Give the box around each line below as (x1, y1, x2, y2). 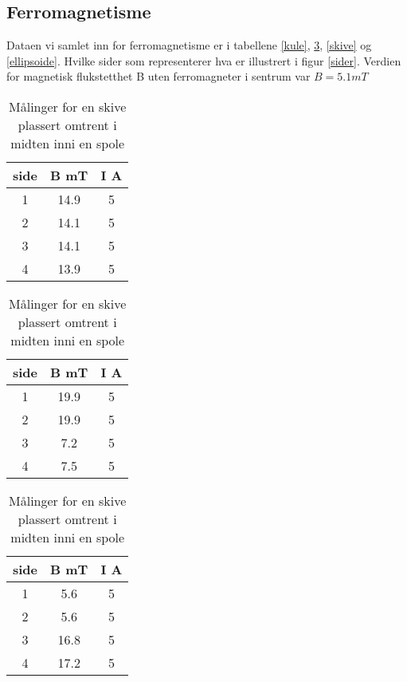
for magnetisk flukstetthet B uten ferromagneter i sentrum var (6, 68, 311, 85)
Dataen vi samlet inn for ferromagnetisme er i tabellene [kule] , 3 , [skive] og (6, 37, 372, 53)
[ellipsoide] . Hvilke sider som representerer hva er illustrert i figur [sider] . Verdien (6, 52, 401, 69)
